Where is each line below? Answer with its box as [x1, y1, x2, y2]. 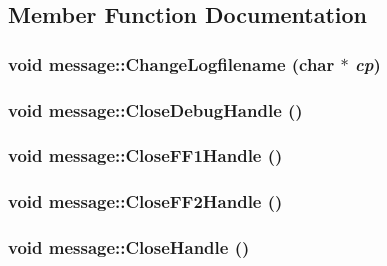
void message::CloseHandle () [8, 235, 250, 260]
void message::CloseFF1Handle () [8, 143, 283, 168]
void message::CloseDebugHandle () [8, 97, 303, 122]
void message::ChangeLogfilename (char [8, 51, 335, 76]
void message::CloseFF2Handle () [8, 189, 283, 214]
